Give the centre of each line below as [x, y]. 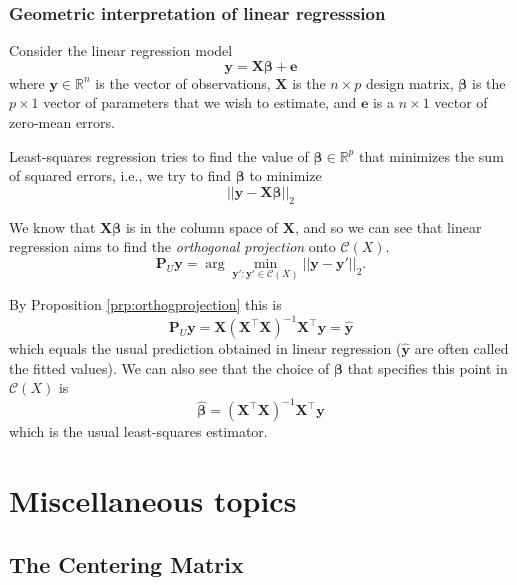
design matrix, [410, 82]
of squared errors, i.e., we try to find [120, 175]
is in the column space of [202, 226]
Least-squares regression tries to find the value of [159, 155]
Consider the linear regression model [121, 50]
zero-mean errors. [62, 122]
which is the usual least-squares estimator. [138, 431]
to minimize [285, 175]
